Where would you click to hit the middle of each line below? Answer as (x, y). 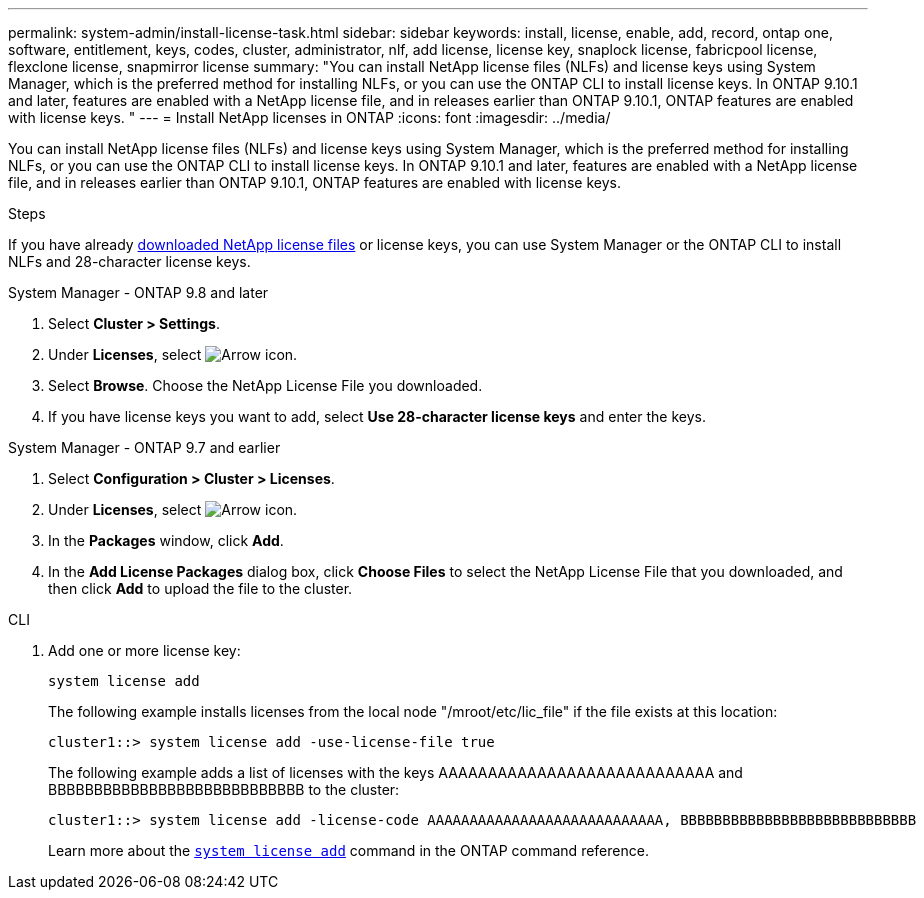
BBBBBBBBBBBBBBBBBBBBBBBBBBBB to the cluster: (224, 789)
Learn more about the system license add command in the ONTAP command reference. (348, 850)
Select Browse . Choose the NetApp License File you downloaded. (265, 385)
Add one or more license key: (144, 650)
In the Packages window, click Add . (166, 540)
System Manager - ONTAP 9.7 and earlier (144, 447)
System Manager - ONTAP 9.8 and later (138, 292)
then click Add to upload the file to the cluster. (200, 588)
